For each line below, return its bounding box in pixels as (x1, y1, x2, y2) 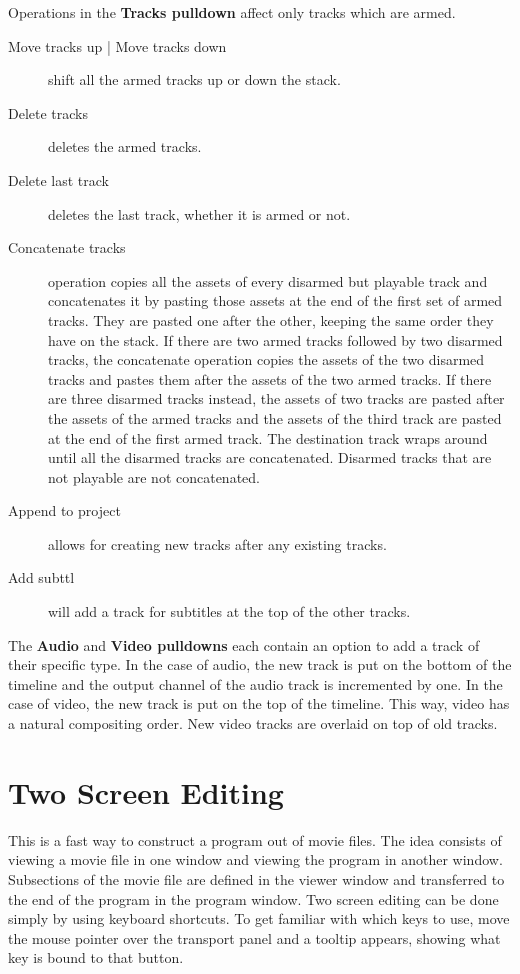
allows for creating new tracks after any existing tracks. (48, 533, 387, 554)
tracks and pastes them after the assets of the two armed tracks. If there (48, 368, 492, 389)
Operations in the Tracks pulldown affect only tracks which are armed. (8, 2, 456, 22)
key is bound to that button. (8, 947, 184, 968)
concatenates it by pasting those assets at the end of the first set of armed (48, 290, 503, 311)
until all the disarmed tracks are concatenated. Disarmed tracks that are (48, 447, 492, 468)
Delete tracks (8, 102, 89, 123)
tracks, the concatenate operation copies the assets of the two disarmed (48, 349, 485, 370)
